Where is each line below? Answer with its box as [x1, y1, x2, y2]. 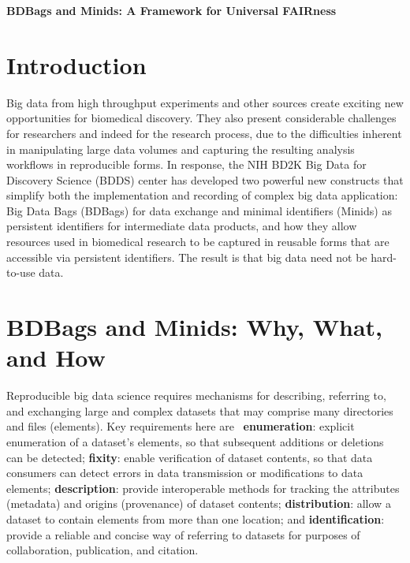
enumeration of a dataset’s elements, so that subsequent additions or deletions [6, 433, 384, 449]
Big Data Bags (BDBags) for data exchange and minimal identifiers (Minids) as [6, 202, 392, 218]
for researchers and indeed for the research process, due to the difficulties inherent [6, 125, 402, 141]
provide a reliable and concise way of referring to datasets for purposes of [6, 526, 360, 542]
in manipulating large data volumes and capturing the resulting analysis [6, 140, 355, 157]
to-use [6, 264, 35, 281]
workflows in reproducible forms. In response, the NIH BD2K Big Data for [6, 156, 367, 173]
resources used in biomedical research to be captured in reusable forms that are [6, 233, 389, 250]
